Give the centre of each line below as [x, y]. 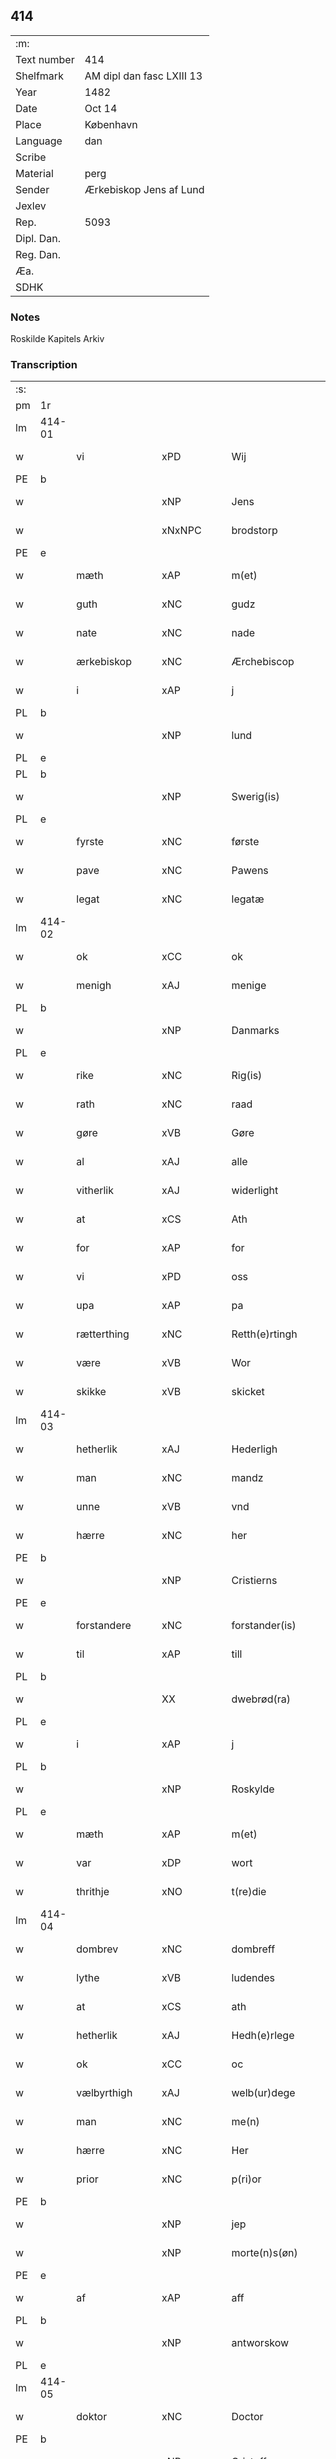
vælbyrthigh [104, 2093]
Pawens [250, 871]
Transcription [44, 365]
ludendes [253, 1978]
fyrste [90, 842]
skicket [248, 1392]
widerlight [255, 1191]
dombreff [253, 1949]
